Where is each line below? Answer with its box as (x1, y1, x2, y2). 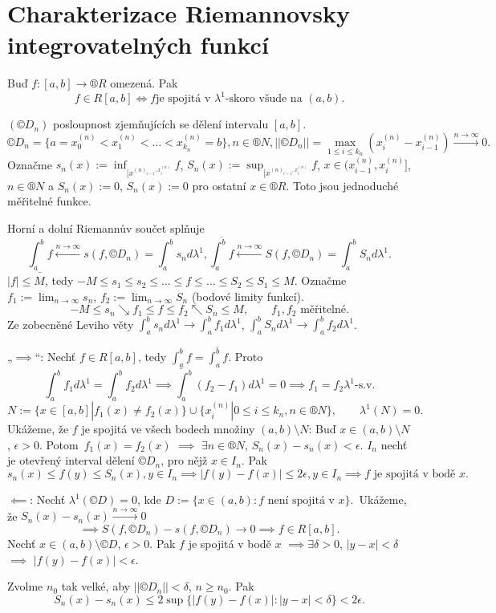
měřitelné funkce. (7, 193, 91, 209)
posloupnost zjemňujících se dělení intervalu (52, 116, 269, 132)
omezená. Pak (110, 75, 178, 91)
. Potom (39, 436, 79, 453)
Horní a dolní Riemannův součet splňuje (7, 219, 205, 236)
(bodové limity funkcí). (191, 287, 304, 304)
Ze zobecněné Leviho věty (7, 315, 134, 332)
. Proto (228, 347, 263, 364)
